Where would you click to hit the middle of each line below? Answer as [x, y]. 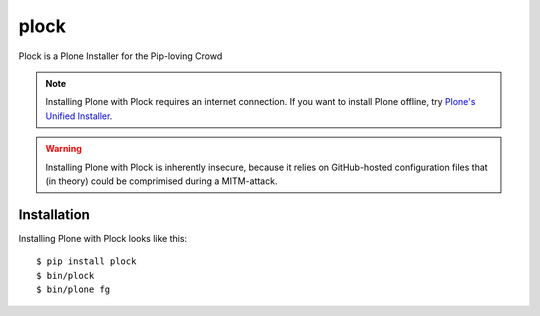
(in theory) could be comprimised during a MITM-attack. [161, 181]
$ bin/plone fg [73, 289]
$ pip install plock [86, 261]
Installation [54, 214]
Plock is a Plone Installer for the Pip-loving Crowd [120, 56]
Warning [63, 149]
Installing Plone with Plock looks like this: [103, 238]
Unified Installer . [79, 116]
